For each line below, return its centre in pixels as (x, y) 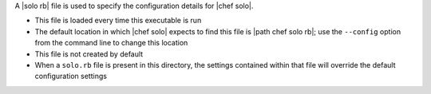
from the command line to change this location (111, 43)
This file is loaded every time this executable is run (118, 21)
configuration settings (71, 76)
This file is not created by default (89, 54)
